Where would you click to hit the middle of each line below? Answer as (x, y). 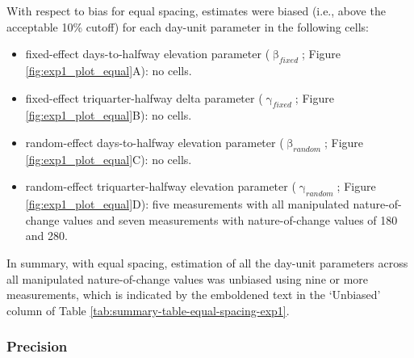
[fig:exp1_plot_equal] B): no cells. (109, 115)
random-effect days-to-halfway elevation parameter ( (155, 142)
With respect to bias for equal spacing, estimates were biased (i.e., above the (196, 11)
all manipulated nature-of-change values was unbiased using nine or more (188, 278)
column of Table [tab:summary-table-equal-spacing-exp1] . (148, 310)
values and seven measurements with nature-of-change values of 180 (230, 219)
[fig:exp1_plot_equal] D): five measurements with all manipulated (187, 204)
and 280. (46, 236)
